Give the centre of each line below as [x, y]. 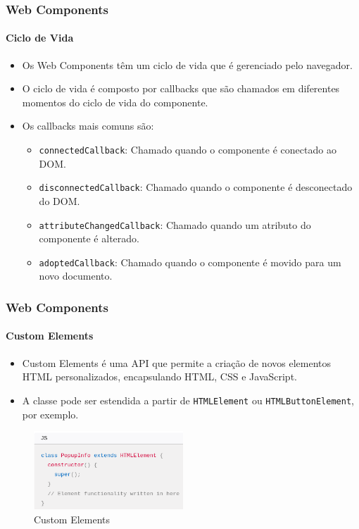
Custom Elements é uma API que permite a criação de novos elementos [176, 362]
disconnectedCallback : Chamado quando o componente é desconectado [196, 187]
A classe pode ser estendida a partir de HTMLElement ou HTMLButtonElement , [188, 400]
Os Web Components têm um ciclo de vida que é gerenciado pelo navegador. [187, 64]
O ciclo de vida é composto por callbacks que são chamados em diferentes [181, 88]
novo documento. [76, 276]
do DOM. [59, 200]
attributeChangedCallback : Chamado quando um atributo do [175, 224]
